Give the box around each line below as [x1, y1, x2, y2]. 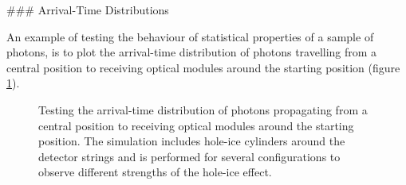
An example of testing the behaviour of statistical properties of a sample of [6, 28, 374, 44]
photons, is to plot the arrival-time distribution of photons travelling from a [6, 44, 377, 60]
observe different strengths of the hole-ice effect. [38, 164, 272, 180]
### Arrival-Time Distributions [6, 2, 169, 17]
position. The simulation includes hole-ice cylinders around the [38, 133, 345, 149]
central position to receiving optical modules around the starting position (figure [6, 59, 400, 75]
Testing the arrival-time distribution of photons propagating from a [38, 101, 368, 118]
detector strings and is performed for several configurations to [38, 148, 341, 164]
